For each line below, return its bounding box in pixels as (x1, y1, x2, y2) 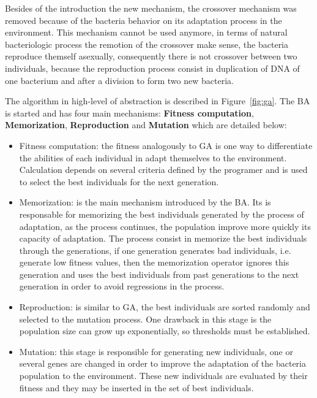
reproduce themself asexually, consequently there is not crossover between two (5, 50, 297, 63)
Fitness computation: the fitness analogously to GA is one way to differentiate (19, 139, 313, 151)
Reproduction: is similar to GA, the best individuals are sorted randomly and (19, 300, 310, 313)
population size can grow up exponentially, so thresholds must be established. (19, 324, 310, 337)
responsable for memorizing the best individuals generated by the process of (19, 207, 304, 220)
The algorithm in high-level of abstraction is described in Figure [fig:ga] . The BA (5, 94, 310, 107)
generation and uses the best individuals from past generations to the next (19, 267, 299, 280)
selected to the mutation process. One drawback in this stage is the (19, 312, 272, 325)
